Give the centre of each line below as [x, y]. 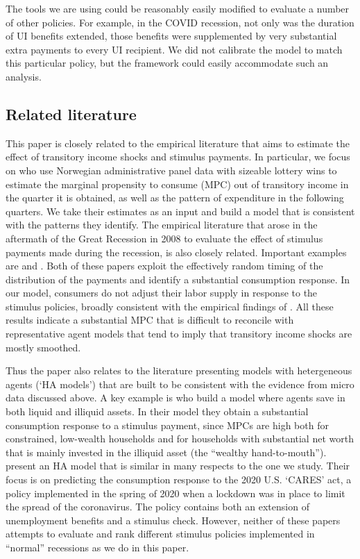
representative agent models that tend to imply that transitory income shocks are [179, 334]
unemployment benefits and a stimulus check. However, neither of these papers [173, 520]
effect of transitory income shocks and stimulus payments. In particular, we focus [178, 157]
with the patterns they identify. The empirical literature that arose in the [162, 225]
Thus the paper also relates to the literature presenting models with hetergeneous [179, 370]
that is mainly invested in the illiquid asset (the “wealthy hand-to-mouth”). [166, 452]
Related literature [71, 114]
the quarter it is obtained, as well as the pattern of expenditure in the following [175, 198]
